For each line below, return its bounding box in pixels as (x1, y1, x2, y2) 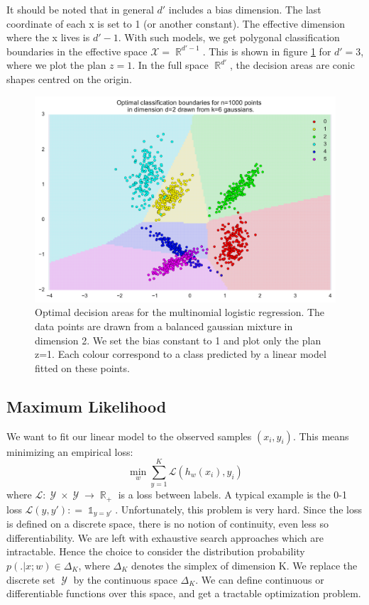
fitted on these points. (35, 360, 130, 375)
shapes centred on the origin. (6, 71, 132, 86)
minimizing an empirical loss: (6, 444, 133, 459)
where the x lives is (6, 30, 90, 45)
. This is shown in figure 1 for (202, 43, 331, 58)
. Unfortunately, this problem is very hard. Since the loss (115, 501, 363, 516)
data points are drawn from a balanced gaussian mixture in (35, 319, 293, 333)
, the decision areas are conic (229, 58, 355, 72)
